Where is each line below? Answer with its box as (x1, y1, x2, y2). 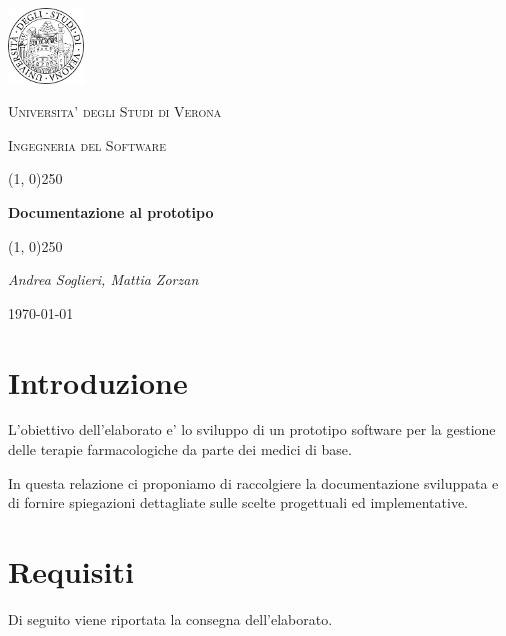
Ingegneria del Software (8, 134, 167, 155)
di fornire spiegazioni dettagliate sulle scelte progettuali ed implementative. (8, 492, 469, 513)
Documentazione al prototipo (8, 201, 214, 222)
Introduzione (8, 361, 188, 402)
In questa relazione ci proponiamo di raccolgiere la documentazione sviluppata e (8, 472, 499, 493)
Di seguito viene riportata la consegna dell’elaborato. (8, 608, 333, 629)
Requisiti (8, 551, 134, 592)
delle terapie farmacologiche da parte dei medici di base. (8, 439, 352, 460)
